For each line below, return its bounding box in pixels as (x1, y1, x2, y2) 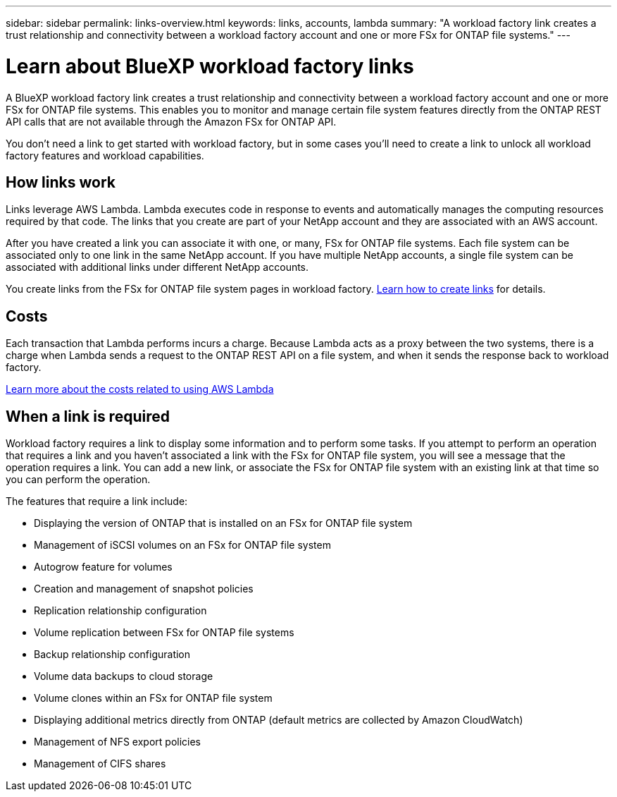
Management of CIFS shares (34, 758, 166, 770)
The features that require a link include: (6, 495, 188, 508)
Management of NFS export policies (34, 736, 201, 748)
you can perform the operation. (6, 473, 151, 486)
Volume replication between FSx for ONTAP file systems (34, 626, 294, 639)
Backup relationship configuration (34, 648, 191, 661)
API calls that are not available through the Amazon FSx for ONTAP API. (6, 115, 337, 128)
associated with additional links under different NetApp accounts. (6, 261, 309, 274)
